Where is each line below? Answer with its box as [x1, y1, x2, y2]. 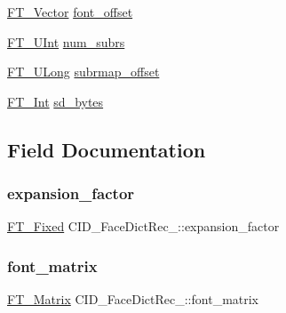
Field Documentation [7, 135, 206, 163]
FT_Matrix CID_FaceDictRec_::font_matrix [7, 290, 259, 309]
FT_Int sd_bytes [7, 92, 104, 110]
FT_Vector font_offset [7, 3, 133, 20]
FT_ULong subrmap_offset [7, 62, 160, 81]
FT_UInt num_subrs [7, 32, 125, 51]
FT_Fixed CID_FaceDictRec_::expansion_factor [7, 217, 280, 236]
